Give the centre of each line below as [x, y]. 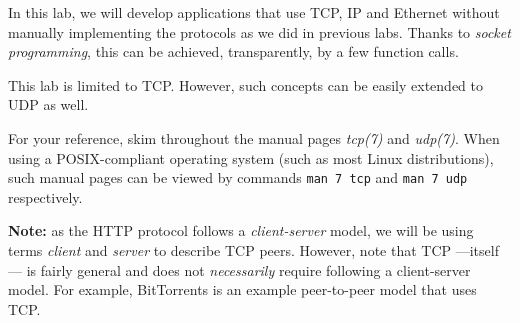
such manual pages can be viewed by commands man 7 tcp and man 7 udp [238, 177]
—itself [477, 250]
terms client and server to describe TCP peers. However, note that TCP [230, 250]
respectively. [45, 196]
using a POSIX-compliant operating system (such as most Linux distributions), [251, 157]
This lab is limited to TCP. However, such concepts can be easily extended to [246, 84]
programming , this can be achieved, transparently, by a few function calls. [233, 51]
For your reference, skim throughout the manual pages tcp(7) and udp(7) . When [254, 137]
